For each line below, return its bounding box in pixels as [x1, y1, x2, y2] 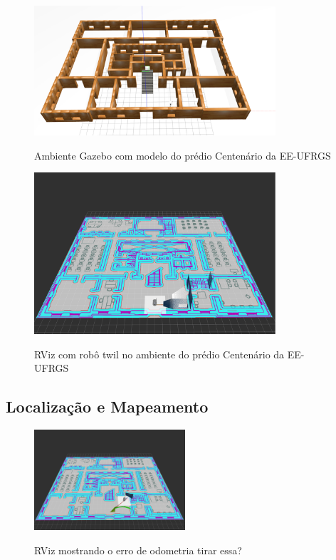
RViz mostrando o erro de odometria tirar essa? [34, 542, 242, 557]
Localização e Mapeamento [6, 395, 209, 418]
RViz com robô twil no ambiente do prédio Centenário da [34, 346, 285, 361]
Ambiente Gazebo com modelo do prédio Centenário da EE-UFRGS [34, 147, 331, 162]
